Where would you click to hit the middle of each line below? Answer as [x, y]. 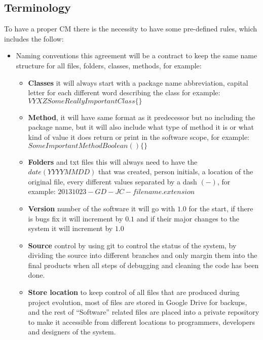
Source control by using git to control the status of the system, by [132, 245]
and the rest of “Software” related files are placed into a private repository [144, 312]
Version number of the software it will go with [102, 208]
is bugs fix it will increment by [76, 218]
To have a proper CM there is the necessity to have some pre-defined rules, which [131, 29]
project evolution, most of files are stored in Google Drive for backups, [138, 302]
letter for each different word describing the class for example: [124, 92]
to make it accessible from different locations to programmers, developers [141, 322]
